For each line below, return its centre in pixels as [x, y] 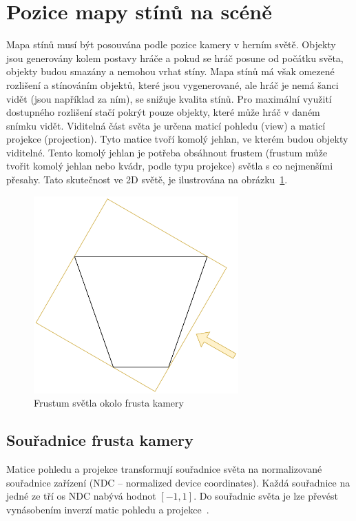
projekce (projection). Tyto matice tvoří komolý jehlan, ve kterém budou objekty [177, 139]
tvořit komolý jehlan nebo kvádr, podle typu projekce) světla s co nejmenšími [170, 166]
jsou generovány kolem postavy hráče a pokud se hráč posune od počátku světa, [175, 58]
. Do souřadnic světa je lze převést [266, 496]
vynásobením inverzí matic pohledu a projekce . [108, 509]
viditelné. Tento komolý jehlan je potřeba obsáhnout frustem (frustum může [167, 152]
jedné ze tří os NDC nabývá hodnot [81, 496]
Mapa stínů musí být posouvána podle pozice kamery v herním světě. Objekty [171, 44]
